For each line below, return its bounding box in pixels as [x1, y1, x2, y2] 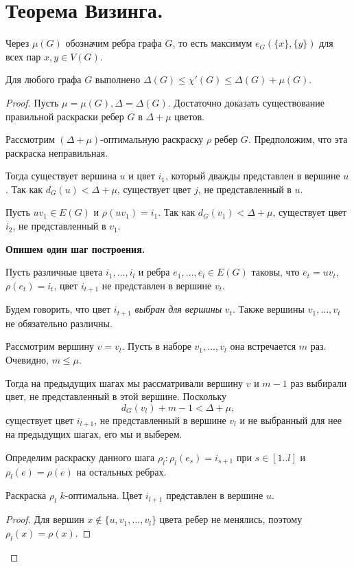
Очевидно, [5, 352, 49, 366]
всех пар [5, 49, 41, 63]
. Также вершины [232, 302, 305, 316]
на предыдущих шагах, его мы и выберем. [5, 427, 182, 441]
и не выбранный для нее [239, 412, 342, 427]
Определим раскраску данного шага [5, 449, 155, 464]
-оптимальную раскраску [100, 132, 204, 146]
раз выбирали [290, 375, 347, 390]
